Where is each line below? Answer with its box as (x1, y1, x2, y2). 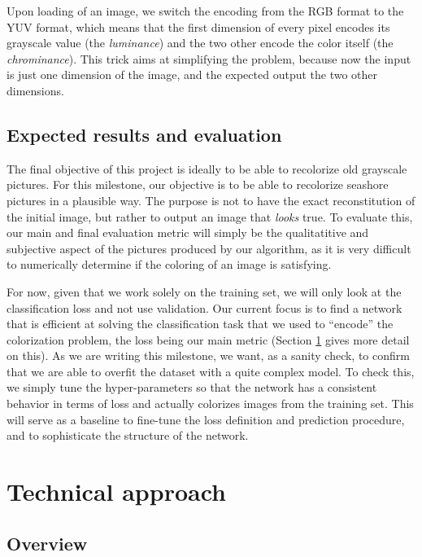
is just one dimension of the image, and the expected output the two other (7, 66, 378, 83)
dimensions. (7, 81, 64, 99)
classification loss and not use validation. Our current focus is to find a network (7, 299, 402, 316)
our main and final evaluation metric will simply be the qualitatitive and (7, 224, 369, 241)
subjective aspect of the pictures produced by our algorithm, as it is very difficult (7, 239, 411, 257)
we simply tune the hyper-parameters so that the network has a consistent (7, 379, 377, 396)
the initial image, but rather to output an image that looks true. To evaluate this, (7, 208, 413, 225)
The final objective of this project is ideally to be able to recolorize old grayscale (7, 160, 407, 177)
